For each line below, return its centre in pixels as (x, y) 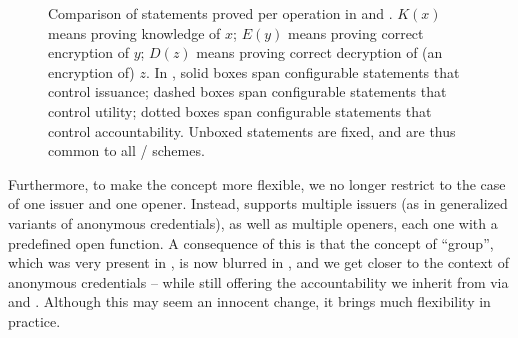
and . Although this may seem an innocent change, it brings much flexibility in (249, 301)
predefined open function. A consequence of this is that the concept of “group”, (251, 242)
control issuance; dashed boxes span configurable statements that (247, 91)
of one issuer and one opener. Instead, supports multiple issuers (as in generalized (258, 203)
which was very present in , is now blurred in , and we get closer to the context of (258, 262)
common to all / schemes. (126, 150)
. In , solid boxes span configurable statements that (302, 71)
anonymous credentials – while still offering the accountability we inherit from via (258, 281)
